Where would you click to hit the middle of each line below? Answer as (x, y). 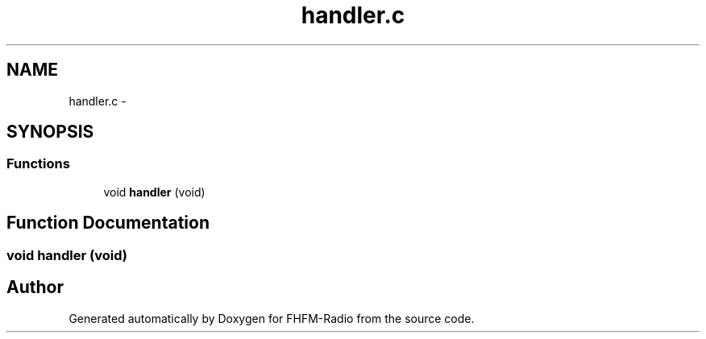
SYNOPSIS (50, 132)
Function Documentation (108, 223)
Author (35, 287)
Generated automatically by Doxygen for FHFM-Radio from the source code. (272, 318)
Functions (38, 164)
